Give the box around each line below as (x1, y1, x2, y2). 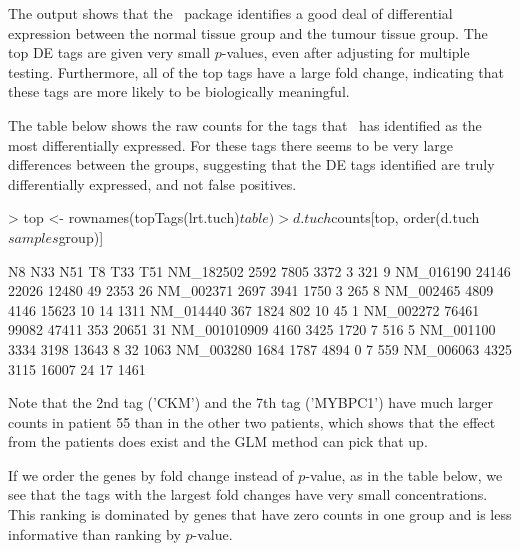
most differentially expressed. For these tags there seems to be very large (8, 134, 454, 155)
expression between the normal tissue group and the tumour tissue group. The (8, 22, 488, 43)
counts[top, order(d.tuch (331, 207, 480, 228)
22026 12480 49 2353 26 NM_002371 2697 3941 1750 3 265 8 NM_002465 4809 (8, 280, 494, 301)
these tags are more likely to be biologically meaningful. (8, 81, 350, 102)
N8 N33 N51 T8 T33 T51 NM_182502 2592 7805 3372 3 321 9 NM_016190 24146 (8, 260, 511, 281)
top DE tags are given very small (8, 42, 211, 63)
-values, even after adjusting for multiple (221, 42, 470, 63)
